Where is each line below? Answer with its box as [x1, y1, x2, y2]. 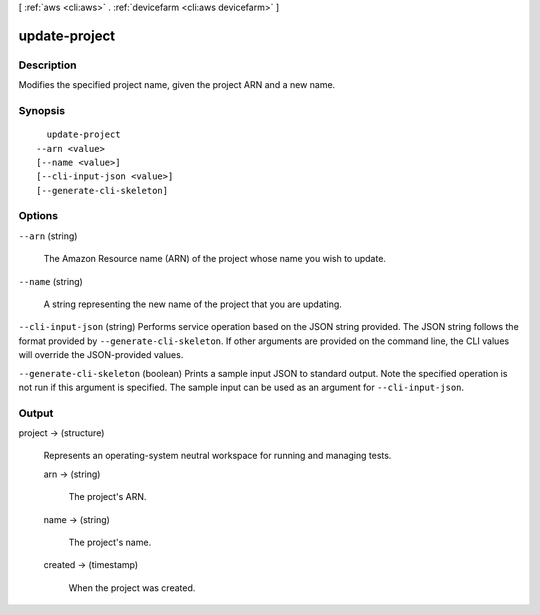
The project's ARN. [68, 491, 147, 503]
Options [18, 209, 59, 223]
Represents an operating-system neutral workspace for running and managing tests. [43, 450, 392, 462]
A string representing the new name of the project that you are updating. [43, 298, 342, 310]
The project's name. [68, 536, 152, 549]
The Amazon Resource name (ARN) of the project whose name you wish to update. [43, 253, 387, 265]
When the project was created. [68, 581, 196, 594]
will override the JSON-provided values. [18, 349, 184, 361]
